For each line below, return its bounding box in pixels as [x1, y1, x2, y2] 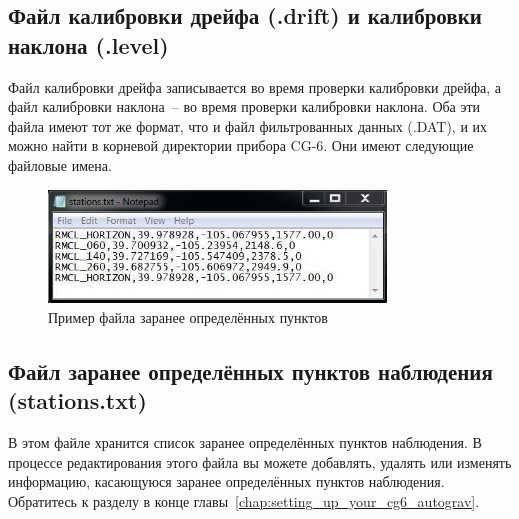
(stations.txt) [8, 385, 147, 416]
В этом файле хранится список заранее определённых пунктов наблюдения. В [8, 432, 482, 453]
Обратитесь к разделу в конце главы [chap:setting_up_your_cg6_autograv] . [8, 491, 480, 512]
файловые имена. [8, 154, 112, 175]
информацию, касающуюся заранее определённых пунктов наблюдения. [8, 471, 445, 492]
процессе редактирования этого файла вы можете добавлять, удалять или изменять [8, 451, 512, 472]
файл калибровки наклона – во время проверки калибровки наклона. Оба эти [8, 96, 481, 117]
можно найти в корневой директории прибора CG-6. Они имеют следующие [8, 135, 474, 156]
